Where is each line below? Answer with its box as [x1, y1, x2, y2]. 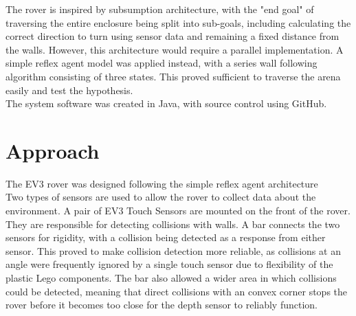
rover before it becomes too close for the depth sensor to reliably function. [5, 297, 318, 312]
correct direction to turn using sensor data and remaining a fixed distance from [5, 29, 340, 43]
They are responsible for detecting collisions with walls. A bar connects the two [5, 216, 340, 231]
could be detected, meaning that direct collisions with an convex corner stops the [5, 284, 348, 298]
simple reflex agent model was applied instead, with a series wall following [5, 56, 318, 70]
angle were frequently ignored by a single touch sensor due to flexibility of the [5, 257, 333, 271]
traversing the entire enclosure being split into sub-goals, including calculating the [5, 15, 351, 30]
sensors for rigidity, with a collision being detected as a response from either [5, 230, 326, 245]
